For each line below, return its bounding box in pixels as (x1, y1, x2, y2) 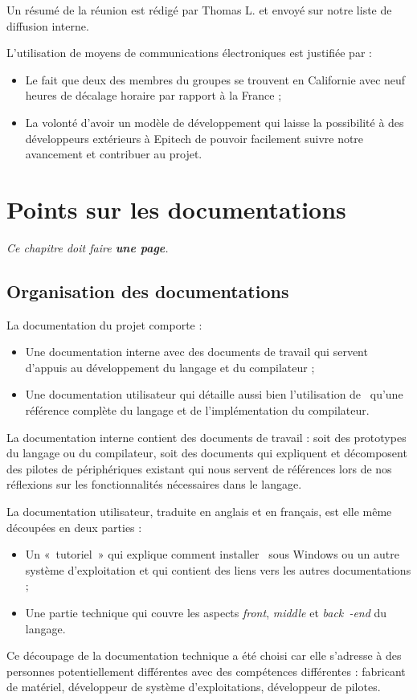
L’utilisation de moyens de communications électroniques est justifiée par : (6, 44, 372, 61)
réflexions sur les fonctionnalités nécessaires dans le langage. (6, 476, 302, 493)
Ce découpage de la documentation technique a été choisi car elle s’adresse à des (6, 647, 402, 664)
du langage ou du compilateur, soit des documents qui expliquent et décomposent (6, 444, 407, 461)
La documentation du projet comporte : (6, 316, 202, 333)
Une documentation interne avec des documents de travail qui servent (25, 343, 368, 360)
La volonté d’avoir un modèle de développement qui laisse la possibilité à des (25, 113, 404, 130)
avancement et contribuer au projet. (25, 145, 202, 162)
